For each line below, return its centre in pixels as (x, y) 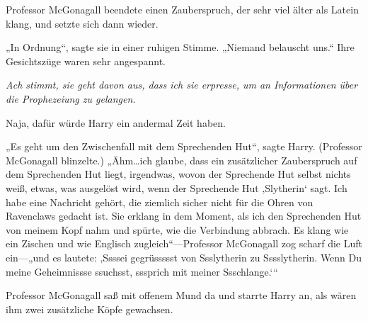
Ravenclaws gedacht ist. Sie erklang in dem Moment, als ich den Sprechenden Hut (184, 216)
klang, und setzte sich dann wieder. (82, 23)
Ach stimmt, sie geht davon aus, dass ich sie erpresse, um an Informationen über (182, 85)
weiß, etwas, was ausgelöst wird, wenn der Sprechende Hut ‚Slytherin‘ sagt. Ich (177, 187)
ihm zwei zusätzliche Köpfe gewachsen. (90, 309)
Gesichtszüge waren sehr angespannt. (86, 61)
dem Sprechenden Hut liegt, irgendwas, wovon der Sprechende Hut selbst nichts (178, 174)
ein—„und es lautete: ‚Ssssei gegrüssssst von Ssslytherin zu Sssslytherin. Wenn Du (184, 257)
